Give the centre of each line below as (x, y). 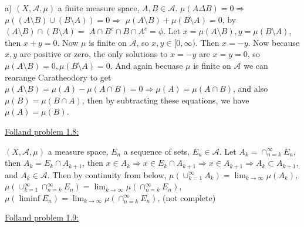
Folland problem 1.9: (42, 217)
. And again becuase (146, 65)
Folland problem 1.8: (42, 131)
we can (256, 65)
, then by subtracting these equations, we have (165, 100)
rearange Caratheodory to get (58, 77)
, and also (250, 89)
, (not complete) (187, 197)
